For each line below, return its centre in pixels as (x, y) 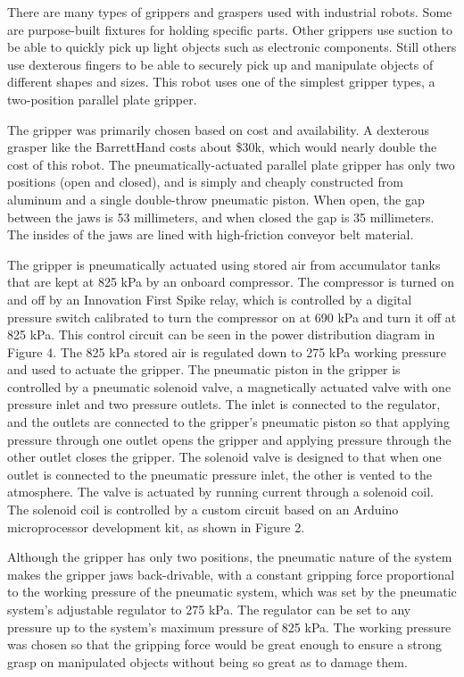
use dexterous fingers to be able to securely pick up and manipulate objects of (220, 64)
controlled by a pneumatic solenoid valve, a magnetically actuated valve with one (229, 386)
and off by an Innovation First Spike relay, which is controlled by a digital (210, 299)
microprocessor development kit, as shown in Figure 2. (156, 527)
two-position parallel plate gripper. (102, 99)
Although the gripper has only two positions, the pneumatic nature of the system (230, 557)
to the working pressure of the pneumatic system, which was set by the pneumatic (232, 592)
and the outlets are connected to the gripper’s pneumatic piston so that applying (228, 422)
